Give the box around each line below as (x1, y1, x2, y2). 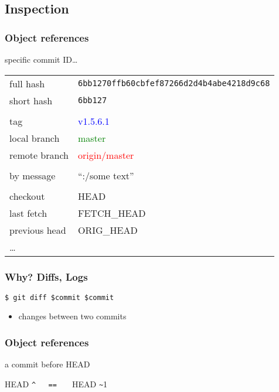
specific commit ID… (5, 53, 78, 65)
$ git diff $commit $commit (5, 293, 114, 302)
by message (9, 168, 56, 182)
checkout (9, 189, 45, 203)
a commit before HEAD (5, 358, 90, 370)
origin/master (77, 148, 134, 162)
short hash (9, 93, 53, 107)
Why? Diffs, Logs (5, 269, 88, 284)
